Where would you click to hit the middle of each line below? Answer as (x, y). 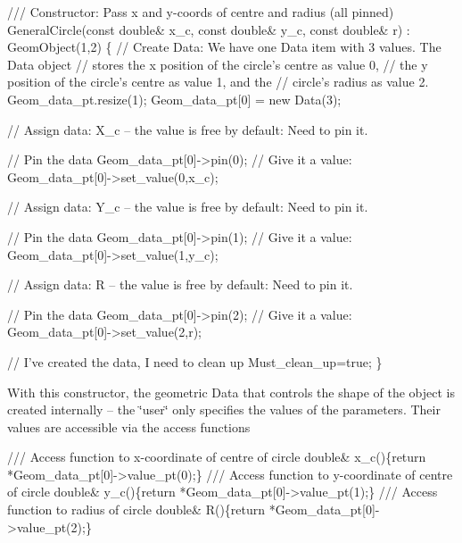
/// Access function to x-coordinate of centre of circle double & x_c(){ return (217, 457)
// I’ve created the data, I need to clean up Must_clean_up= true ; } (195, 361)
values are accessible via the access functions (129, 426)
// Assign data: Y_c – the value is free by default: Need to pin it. (188, 207)
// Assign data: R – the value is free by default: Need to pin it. (180, 284)
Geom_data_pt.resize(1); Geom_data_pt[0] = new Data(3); (174, 99)
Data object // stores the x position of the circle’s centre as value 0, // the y (218, 64)
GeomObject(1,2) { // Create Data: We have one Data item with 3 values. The (224, 47)
